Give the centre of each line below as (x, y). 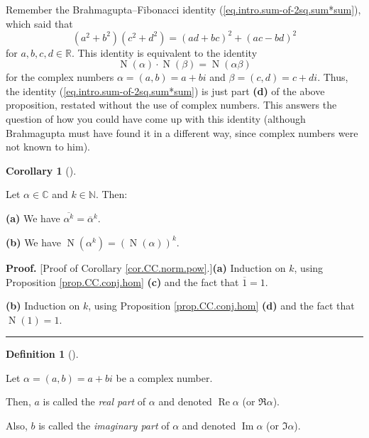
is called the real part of (94, 401)
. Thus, (333, 77)
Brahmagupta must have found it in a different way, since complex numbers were (182, 132)
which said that (39, 23)
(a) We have (33, 218)
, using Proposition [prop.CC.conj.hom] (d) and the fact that (221, 306)
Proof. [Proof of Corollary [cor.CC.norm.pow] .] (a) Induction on (146, 267)
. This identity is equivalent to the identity (164, 52)
